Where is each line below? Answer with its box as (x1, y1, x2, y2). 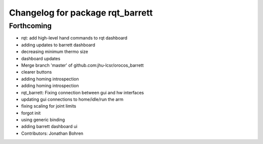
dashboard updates (21, 55, 60, 61)
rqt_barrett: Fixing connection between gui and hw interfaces (21, 90, 144, 95)
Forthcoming (9, 21, 52, 30)
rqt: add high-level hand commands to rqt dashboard (21, 35, 128, 41)
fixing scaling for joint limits (21, 103, 76, 109)
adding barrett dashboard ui (21, 124, 77, 129)
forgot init (21, 110, 41, 116)
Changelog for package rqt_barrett (9, 7, 153, 18)
